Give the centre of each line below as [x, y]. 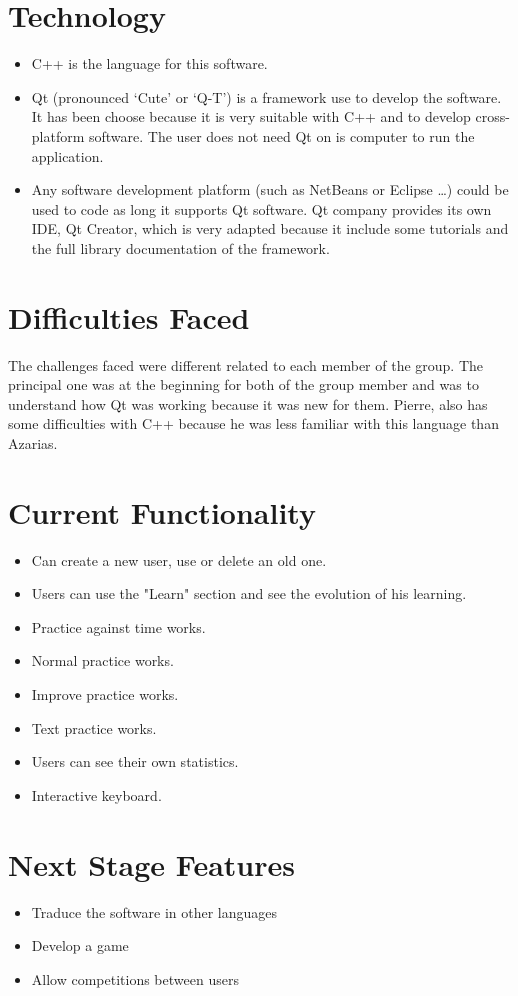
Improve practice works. [105, 694]
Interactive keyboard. [96, 794]
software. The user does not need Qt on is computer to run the [282, 135]
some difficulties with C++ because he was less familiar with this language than [253, 423]
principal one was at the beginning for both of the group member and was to [243, 384]
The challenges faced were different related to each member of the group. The [246, 364]
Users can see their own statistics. [135, 761]
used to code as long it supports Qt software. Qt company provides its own [261, 208]
